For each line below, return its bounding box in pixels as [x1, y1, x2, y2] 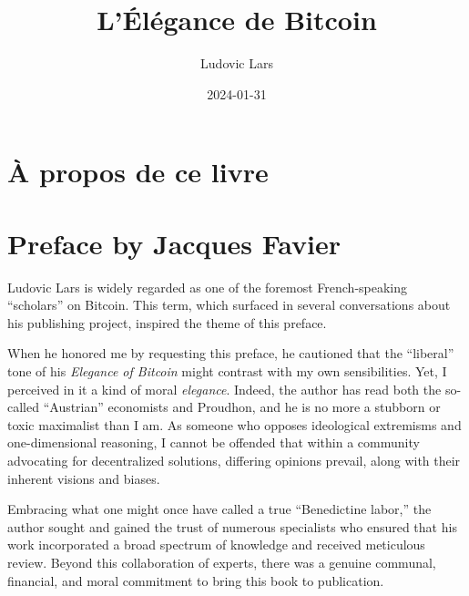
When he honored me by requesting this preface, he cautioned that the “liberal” [7, 344, 454, 363]
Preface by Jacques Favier [7, 224, 341, 262]
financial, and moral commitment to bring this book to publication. [7, 570, 384, 590]
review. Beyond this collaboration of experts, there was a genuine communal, [7, 552, 436, 571]
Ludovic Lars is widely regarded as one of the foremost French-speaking [7, 277, 408, 296]
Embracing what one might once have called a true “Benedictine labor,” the [7, 499, 432, 519]
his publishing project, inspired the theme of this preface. [7, 313, 327, 332]
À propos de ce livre [7, 153, 269, 190]
